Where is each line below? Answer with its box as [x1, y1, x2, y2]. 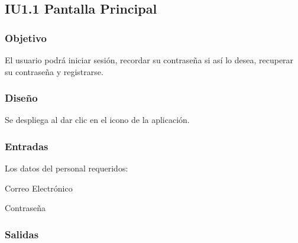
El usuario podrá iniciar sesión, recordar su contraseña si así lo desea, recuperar [5, 54, 294, 66]
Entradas [5, 138, 48, 153]
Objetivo [5, 30, 47, 45]
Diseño [5, 90, 38, 105]
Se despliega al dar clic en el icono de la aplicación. [5, 114, 190, 126]
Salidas [5, 226, 39, 241]
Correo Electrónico [5, 182, 73, 194]
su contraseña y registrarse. [5, 65, 103, 77]
